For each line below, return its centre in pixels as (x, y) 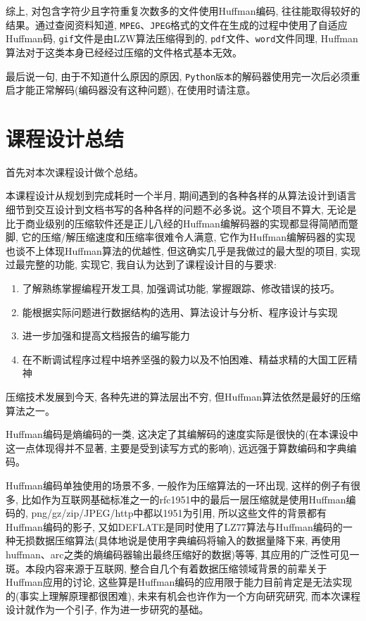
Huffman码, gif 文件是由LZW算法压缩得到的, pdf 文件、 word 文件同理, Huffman (182, 38)
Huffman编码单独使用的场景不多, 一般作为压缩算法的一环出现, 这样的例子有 (178, 485)
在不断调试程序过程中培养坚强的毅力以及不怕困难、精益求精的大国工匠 (185, 359)
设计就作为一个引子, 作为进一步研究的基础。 (107, 609)
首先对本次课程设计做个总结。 (75, 171)
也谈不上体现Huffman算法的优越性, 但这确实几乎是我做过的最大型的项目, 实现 (183, 250)
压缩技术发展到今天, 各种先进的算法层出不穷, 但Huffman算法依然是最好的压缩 (183, 396)
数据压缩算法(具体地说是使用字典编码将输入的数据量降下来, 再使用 (188, 540)
